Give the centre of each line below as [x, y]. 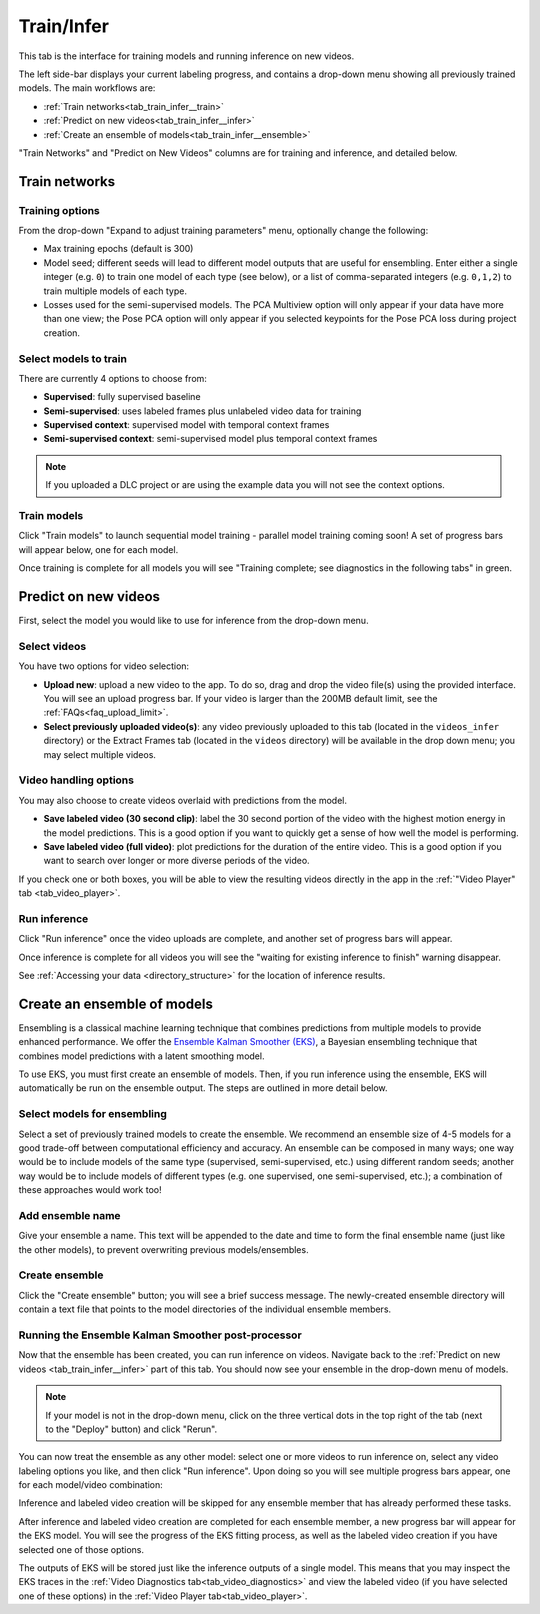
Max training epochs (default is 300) [118, 249]
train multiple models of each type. [115, 291]
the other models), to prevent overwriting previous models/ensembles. [163, 1249]
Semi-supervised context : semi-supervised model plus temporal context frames [210, 439]
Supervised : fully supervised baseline [122, 397]
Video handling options [76, 780]
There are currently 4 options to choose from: [112, 378]
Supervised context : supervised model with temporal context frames [186, 425]
